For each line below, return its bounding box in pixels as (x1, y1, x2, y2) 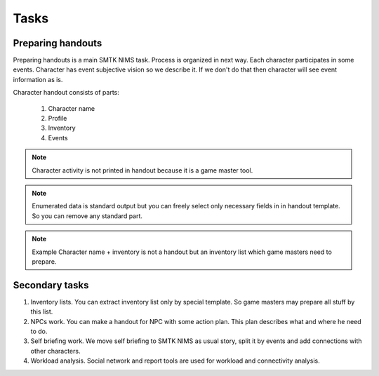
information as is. (13, 75, 63, 83)
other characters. (30, 347, 81, 355)
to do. (30, 327, 48, 335)
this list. (30, 307, 53, 316)
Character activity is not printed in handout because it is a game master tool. (32, 166, 253, 175)
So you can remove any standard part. (32, 211, 143, 220)
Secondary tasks (13, 279, 89, 291)
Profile (48, 114, 67, 123)
